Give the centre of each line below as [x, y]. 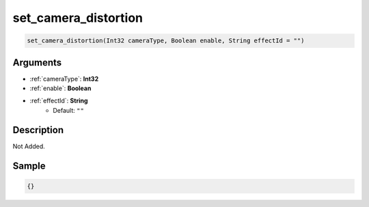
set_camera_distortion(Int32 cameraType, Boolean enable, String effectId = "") [166, 41]
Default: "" [69, 110]
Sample [29, 166]
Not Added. [29, 146]
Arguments [37, 63]
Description [38, 130]
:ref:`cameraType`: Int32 [64, 79]
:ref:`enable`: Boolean [60, 88]
